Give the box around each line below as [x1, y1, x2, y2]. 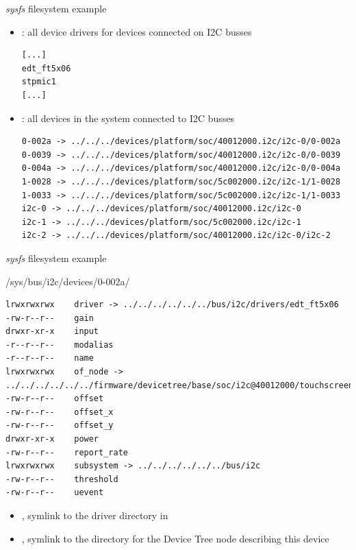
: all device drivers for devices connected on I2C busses [21, 24, 252, 38]
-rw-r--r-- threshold [5, 474, 118, 484]
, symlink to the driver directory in [21, 508, 168, 522]
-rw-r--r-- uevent [5, 488, 104, 498]
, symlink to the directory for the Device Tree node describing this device [21, 531, 329, 545]
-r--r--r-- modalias [5, 339, 114, 350]
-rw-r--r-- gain [5, 313, 94, 323]
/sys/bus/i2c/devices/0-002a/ [5, 274, 130, 288]
